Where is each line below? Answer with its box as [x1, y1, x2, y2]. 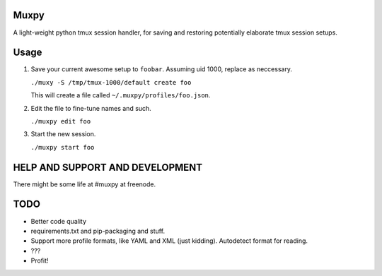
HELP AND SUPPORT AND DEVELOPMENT [13, 161, 203, 173]
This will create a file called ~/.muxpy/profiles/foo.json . [30, 91, 211, 100]
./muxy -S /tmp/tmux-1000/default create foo [30, 78, 192, 86]
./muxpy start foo [30, 143, 95, 151]
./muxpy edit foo [30, 117, 91, 125]
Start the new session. [30, 130, 96, 138]
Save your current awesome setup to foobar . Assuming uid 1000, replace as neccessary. [30, 65, 293, 73]
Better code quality [30, 217, 86, 225]
